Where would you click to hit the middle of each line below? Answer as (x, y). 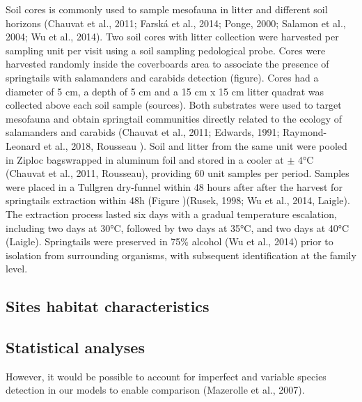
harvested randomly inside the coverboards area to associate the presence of (167, 64)
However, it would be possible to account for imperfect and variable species (166, 376)
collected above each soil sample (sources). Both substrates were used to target (174, 105)
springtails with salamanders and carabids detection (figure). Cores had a (162, 77)
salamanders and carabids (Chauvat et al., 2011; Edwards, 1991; (143, 132)
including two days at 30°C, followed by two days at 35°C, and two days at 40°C (178, 227)
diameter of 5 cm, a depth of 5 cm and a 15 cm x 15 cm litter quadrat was (165, 91)
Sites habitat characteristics (108, 306)
